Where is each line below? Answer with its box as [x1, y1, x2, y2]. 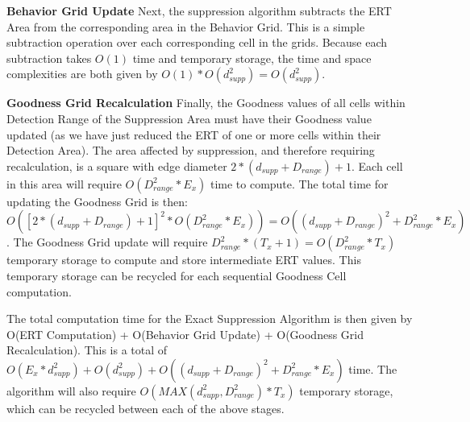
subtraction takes [6, 49, 92, 66]
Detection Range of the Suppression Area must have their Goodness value [6, 110, 372, 126]
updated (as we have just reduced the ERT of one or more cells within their [6, 126, 381, 143]
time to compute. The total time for [210, 175, 389, 192]
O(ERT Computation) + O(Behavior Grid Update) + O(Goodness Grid [6, 325, 364, 342]
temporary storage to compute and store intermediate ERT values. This [6, 251, 361, 268]
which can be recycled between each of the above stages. [6, 399, 285, 416]
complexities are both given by [6, 65, 158, 82]
